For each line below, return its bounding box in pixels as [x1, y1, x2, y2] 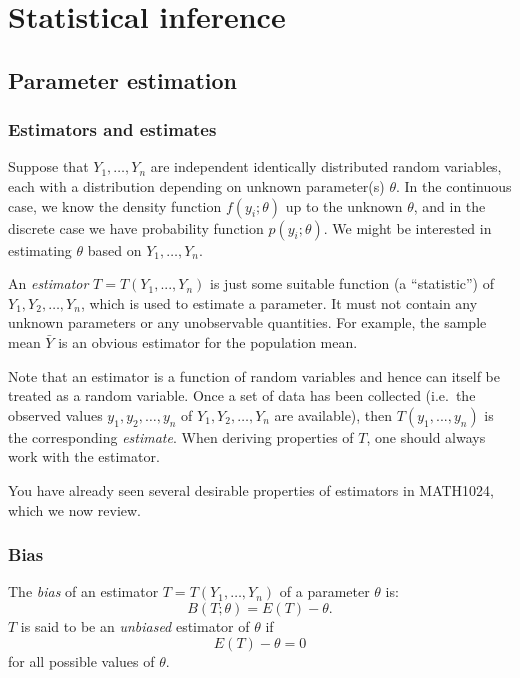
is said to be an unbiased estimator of [20, 615, 250, 636]
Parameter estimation [8, 64, 238, 95]
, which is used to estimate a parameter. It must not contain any [80, 292, 478, 313]
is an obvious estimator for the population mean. [58, 331, 358, 352]
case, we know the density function [8, 195, 222, 216]
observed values [8, 404, 103, 425]
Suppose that [8, 156, 89, 177]
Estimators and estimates [8, 117, 217, 142]
